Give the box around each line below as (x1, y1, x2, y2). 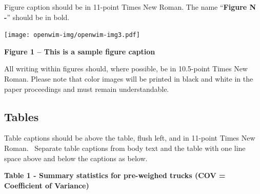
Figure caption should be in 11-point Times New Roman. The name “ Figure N (4, 2, 256, 12)
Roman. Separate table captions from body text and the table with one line (4, 143, 246, 153)
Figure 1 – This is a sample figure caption (4, 46, 155, 56)
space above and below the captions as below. (4, 152, 148, 163)
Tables (4, 108, 39, 124)
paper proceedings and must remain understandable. (4, 83, 169, 94)
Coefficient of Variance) (4, 180, 89, 190)
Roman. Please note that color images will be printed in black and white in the (4, 73, 253, 84)
